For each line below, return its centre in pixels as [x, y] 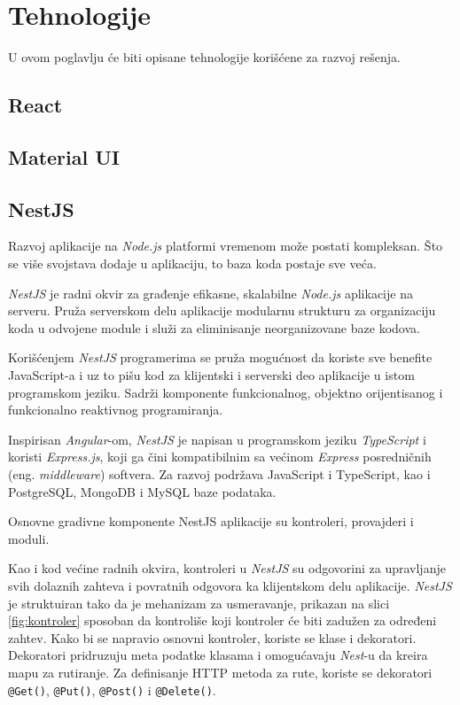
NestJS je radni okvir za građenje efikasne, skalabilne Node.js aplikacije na [211, 293]
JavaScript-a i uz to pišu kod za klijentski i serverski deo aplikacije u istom [211, 375]
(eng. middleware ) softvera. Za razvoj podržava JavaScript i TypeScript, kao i [219, 474]
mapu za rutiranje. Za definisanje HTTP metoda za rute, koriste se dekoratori [220, 672]
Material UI [64, 156]
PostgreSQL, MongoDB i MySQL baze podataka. [142, 491]
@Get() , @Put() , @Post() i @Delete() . [112, 690]
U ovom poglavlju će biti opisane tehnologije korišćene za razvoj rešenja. [204, 57]
